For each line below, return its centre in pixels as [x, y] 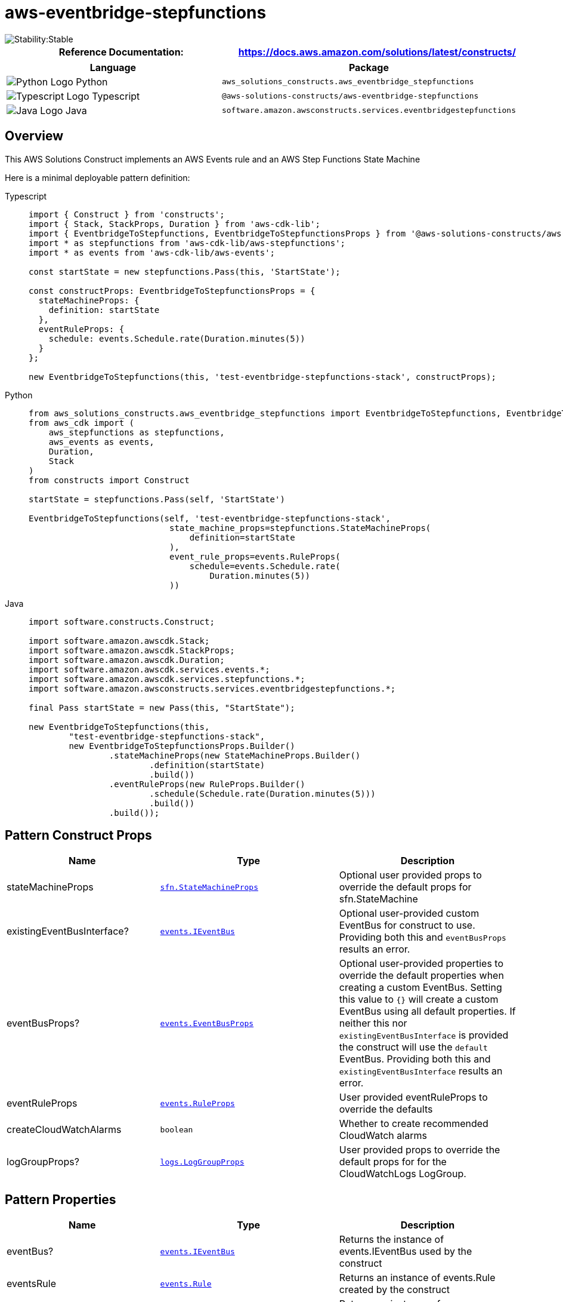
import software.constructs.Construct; [122, 621]
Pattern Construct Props [78, 836]
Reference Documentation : [121, 52]
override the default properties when [421, 976]
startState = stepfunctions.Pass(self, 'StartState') [157, 499]
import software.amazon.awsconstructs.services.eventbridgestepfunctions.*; [212, 688]
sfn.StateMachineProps [209, 887]
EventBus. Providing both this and [415, 1059]
